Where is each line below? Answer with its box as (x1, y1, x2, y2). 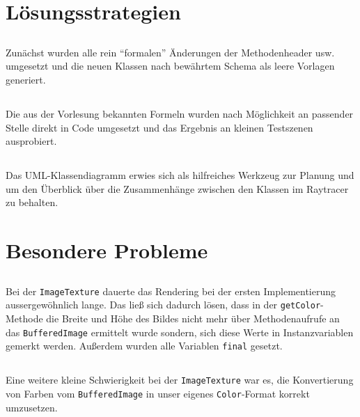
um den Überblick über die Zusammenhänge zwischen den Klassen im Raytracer (6, 181, 349, 196)
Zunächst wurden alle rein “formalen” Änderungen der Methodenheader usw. (6, 45, 335, 59)
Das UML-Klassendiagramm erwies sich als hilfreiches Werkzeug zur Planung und (6, 168, 354, 182)
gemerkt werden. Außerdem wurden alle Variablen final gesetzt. (6, 338, 283, 353)
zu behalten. (6, 195, 58, 210)
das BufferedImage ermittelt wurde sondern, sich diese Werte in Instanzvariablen (6, 324, 354, 339)
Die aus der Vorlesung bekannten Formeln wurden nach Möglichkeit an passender (6, 106, 354, 120)
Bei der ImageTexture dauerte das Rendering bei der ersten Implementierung (6, 283, 336, 298)
